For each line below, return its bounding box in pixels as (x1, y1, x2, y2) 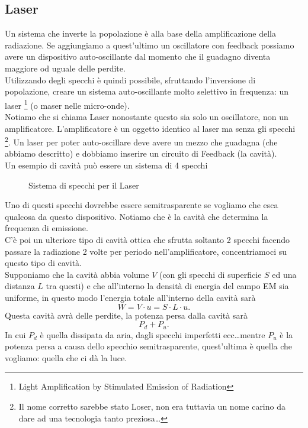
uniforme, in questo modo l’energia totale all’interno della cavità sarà (5, 291, 256, 303)
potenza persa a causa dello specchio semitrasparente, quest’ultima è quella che (5, 340, 293, 352)
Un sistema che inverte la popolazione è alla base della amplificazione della (5, 27, 276, 40)
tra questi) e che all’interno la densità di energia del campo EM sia (46, 280, 289, 292)
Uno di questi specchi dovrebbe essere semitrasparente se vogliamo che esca (5, 199, 278, 211)
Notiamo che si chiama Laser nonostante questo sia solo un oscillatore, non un (5, 111, 288, 123)
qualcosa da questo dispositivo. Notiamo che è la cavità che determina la (5, 210, 268, 222)
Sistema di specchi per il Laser (28, 179, 139, 191)
